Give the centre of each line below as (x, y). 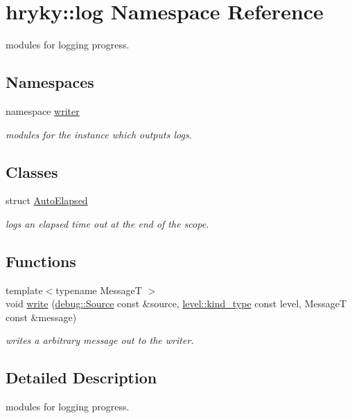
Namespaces (50, 82)
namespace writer (43, 110)
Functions (41, 261)
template (24, 290)
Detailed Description (81, 378)
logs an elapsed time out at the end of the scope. (107, 223)
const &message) (41, 317)
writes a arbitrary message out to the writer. (100, 340)
